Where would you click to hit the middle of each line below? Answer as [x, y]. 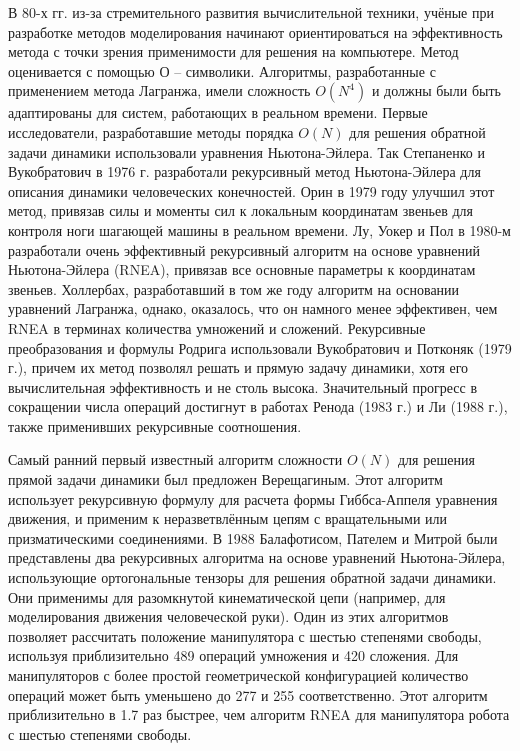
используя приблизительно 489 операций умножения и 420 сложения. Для [233, 655]
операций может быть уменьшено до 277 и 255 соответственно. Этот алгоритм [248, 694]
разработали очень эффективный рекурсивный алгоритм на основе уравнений [244, 249]
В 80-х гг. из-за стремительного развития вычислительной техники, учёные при [251, 12]
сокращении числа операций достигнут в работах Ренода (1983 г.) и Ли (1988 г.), [258, 406]
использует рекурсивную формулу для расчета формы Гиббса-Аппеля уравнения [253, 498]
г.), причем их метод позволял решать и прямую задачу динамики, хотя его [238, 367]
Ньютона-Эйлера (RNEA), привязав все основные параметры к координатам [242, 269]
